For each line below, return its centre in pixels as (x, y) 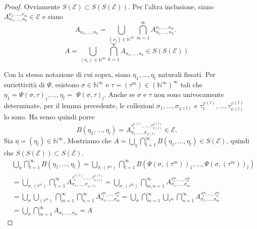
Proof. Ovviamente (32, 6)
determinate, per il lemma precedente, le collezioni (79, 105)
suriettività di (24, 85)
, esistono (65, 85)
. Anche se (119, 94)
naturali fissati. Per (187, 74)
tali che (191, 85)
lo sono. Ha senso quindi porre (49, 117)
